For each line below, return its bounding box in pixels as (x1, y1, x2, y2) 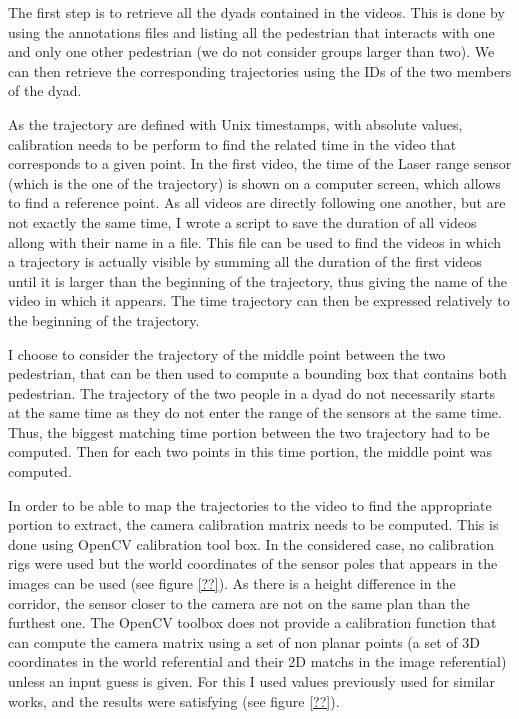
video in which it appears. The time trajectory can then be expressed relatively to (8, 290, 510, 311)
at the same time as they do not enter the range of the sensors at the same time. (8, 402, 502, 423)
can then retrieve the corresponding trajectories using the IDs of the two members (8, 60, 512, 81)
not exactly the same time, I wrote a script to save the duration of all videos (8, 211, 477, 232)
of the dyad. (8, 80, 82, 101)
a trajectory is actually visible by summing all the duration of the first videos (8, 251, 482, 272)
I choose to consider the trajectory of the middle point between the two (8, 343, 446, 364)
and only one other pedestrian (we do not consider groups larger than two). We (8, 41, 495, 62)
